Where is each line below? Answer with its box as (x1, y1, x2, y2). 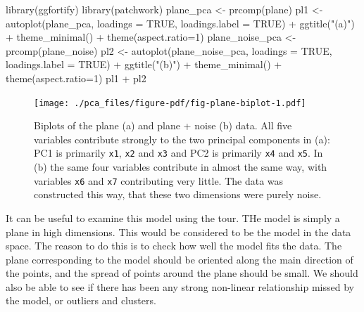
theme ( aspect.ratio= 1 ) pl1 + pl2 (6, 70, 146, 85)
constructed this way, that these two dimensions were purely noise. (34, 187, 322, 202)
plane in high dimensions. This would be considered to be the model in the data (6, 224, 351, 239)
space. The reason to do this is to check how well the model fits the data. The (6, 238, 342, 253)
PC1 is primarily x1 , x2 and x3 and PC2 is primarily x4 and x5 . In (34, 145, 323, 160)
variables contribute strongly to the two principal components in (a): (34, 131, 330, 146)
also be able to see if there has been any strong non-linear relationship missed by (6, 279, 354, 294)
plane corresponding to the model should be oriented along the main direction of (6, 252, 353, 266)
